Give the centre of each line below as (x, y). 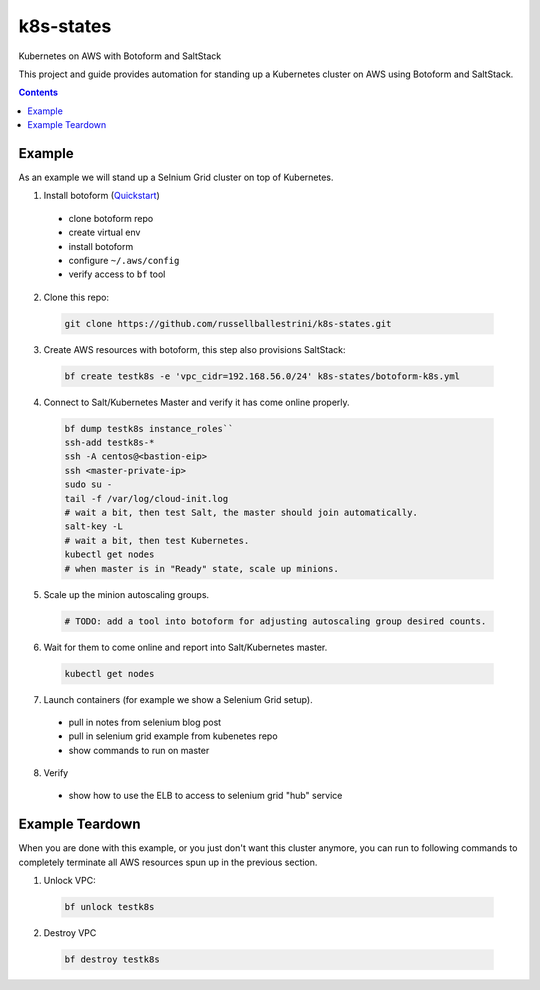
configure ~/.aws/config (124, 260)
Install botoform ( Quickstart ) (101, 196)
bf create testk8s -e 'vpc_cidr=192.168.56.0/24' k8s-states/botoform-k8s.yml (262, 376)
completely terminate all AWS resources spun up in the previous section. (168, 862)
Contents (38, 92)
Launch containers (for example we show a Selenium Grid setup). (178, 699)
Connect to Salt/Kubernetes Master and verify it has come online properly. (196, 402)
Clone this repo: (76, 297)
